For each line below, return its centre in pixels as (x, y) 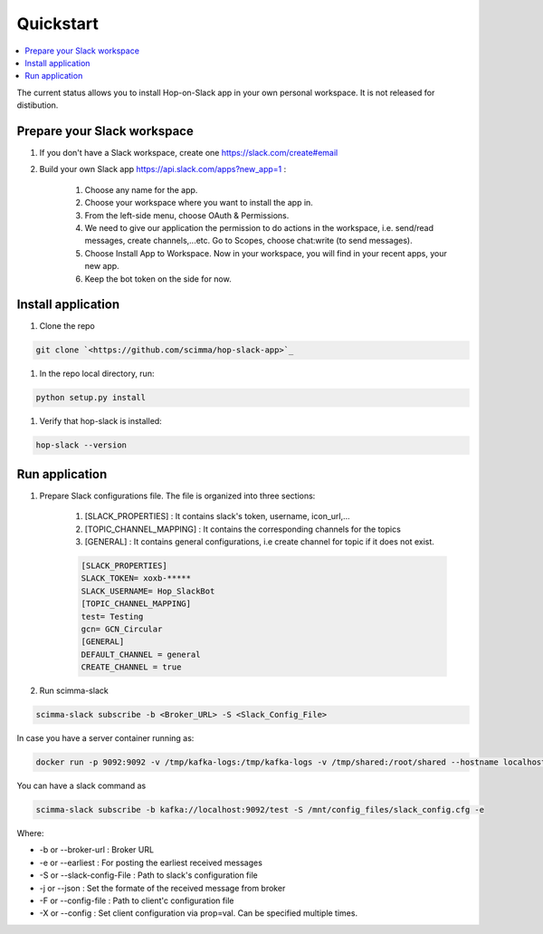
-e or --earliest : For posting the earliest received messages (151, 862)
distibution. (38, 105)
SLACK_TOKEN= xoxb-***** (136, 578)
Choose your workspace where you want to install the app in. (199, 203)
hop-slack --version (81, 445)
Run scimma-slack (74, 691)
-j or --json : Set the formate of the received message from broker (162, 888)
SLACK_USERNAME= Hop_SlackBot (148, 591)
